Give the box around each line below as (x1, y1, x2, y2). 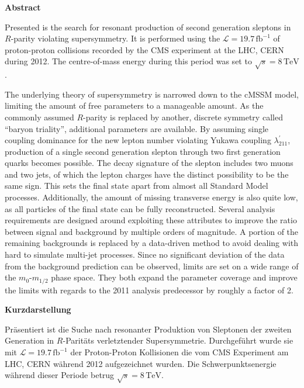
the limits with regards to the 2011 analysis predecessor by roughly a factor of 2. (5, 283, 293, 296)
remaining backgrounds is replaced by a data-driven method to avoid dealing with (5, 237, 299, 249)
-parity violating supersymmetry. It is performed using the (11, 32, 220, 44)
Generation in (5, 334, 54, 347)
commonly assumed (5, 110, 74, 123)
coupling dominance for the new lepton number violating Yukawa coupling (5, 134, 271, 146)
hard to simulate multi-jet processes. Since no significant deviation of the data (5, 248, 285, 261)
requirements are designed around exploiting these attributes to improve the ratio (5, 214, 297, 226)
